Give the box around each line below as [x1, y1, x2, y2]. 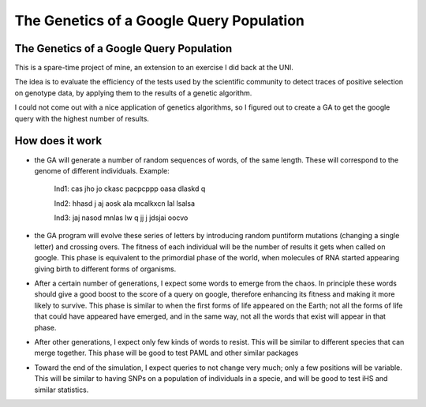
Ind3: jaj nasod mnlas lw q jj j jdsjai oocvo [54, 213, 189, 222]
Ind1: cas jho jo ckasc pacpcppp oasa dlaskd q [54, 184, 206, 193]
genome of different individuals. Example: [34, 166, 170, 175]
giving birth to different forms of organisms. [34, 264, 177, 274]
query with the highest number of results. [14, 114, 150, 123]
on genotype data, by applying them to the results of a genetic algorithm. [14, 88, 252, 98]
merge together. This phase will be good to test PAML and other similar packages [34, 348, 299, 358]
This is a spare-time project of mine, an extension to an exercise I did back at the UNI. [14, 63, 293, 73]
